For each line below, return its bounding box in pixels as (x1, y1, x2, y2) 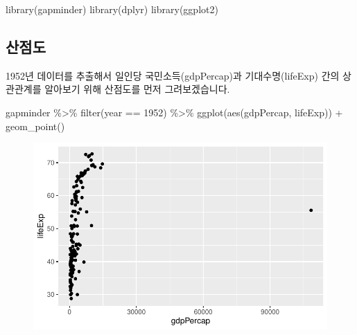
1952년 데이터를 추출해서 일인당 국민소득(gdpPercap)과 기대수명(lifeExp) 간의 (6, 68, 340, 82)
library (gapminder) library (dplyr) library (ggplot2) (6, 2, 218, 16)
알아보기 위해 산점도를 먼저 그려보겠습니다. (44, 82, 230, 96)
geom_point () (6, 118, 65, 133)
